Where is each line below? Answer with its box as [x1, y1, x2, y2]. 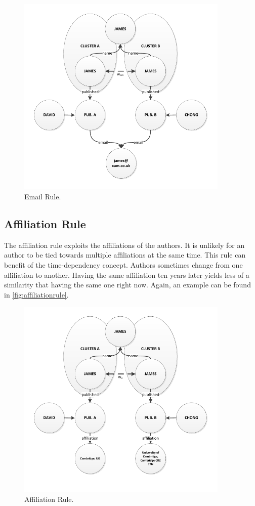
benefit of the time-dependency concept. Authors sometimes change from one [4, 259, 243, 270]
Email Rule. [24, 191, 61, 201]
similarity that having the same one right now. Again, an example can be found [4, 279, 251, 290]
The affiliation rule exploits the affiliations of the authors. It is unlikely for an [4, 239, 245, 250]
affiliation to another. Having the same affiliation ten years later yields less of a [4, 269, 249, 280]
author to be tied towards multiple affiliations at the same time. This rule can [4, 249, 246, 260]
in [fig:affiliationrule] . [4, 289, 69, 300]
